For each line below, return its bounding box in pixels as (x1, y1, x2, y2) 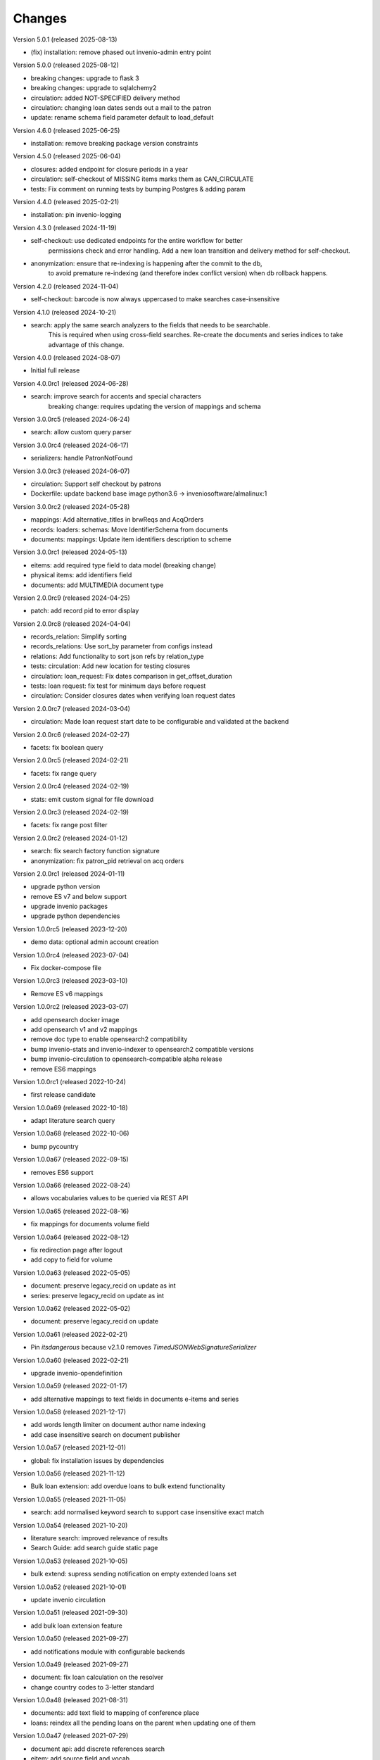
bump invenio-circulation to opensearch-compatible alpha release (30, 1055, 222, 1063)
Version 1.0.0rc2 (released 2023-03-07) (13, 1002, 129, 1011)
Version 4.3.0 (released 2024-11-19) (13, 223, 118, 232)
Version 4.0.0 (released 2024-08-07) (13, 353, 121, 362)
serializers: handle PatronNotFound (30, 454, 133, 463)
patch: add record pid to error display (30, 606, 139, 615)
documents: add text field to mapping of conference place (30, 1709, 200, 1717)
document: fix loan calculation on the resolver (30, 1673, 164, 1682)
